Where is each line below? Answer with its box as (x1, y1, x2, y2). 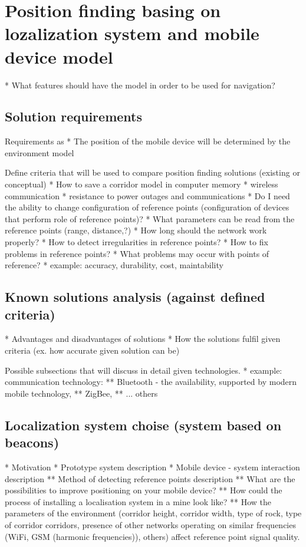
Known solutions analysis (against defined (5, 288, 265, 306)
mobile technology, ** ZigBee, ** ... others (5, 387, 158, 399)
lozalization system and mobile (5, 21, 259, 45)
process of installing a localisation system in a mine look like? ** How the (5, 495, 271, 508)
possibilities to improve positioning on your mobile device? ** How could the (5, 484, 282, 496)
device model (5, 44, 113, 68)
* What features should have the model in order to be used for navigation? (5, 78, 275, 91)
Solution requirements (5, 107, 142, 126)
